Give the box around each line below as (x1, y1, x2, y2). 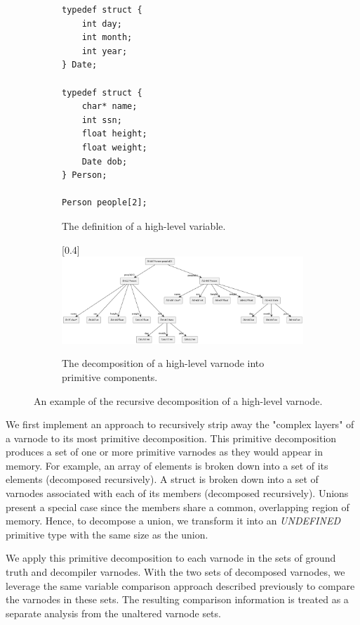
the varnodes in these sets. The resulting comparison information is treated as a (6, 592, 349, 607)
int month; (81, 32, 133, 43)
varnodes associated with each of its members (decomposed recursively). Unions (6, 486, 349, 501)
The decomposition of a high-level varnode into (62, 356, 265, 371)
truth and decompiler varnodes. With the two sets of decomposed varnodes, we (6, 565, 345, 579)
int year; (81, 46, 128, 56)
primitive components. (62, 369, 158, 384)
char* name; (81, 101, 138, 112)
